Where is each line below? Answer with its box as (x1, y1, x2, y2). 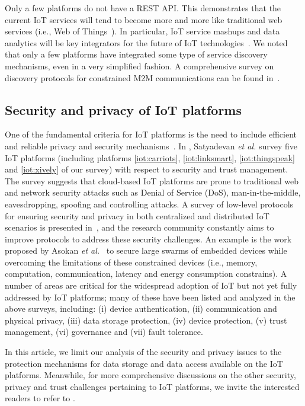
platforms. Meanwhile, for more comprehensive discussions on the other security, (5, 369, 296, 381)
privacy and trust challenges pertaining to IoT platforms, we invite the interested (5, 380, 300, 392)
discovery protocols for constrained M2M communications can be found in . (5, 71, 280, 84)
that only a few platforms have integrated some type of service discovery (5, 48, 268, 60)
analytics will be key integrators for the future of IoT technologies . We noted (5, 36, 288, 49)
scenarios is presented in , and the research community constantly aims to (5, 221, 274, 234)
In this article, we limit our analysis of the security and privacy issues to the (5, 346, 282, 358)
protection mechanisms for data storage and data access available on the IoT (5, 357, 283, 369)
